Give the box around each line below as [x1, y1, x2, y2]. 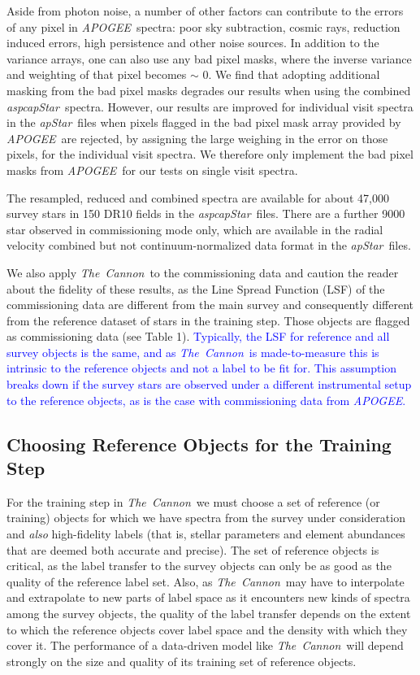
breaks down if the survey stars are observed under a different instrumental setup [6, 376, 412, 393]
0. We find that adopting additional [202, 66, 380, 83]
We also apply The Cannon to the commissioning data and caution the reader [6, 263, 399, 281]
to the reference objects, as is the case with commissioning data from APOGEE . [6, 391, 406, 408]
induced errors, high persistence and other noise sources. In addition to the [6, 34, 379, 51]
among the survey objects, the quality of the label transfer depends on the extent [6, 605, 411, 621]
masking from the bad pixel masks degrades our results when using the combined [6, 81, 411, 98]
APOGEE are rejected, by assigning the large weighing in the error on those [6, 129, 388, 146]
